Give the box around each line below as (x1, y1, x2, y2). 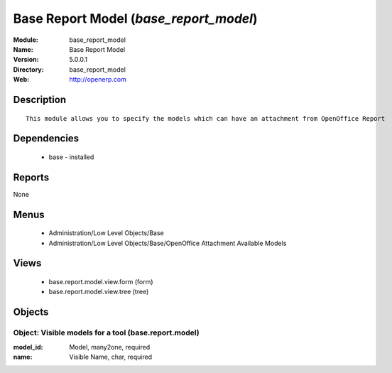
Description (13, 93, 67, 106)
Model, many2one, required (69, 342, 151, 351)
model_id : (13, 342, 43, 351)
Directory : (13, 65, 44, 74)
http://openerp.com (69, 75, 127, 84)
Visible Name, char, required (69, 352, 153, 361)
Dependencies (13, 132, 80, 145)
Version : (13, 55, 39, 64)
